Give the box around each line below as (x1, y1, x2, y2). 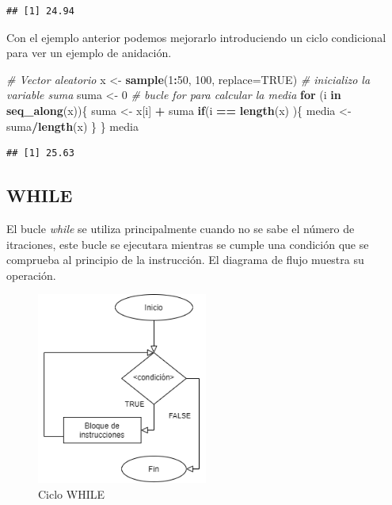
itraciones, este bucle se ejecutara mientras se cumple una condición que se (6, 235, 369, 252)
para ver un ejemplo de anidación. (6, 44, 172, 61)
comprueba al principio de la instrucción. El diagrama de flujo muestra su (6, 251, 364, 268)
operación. (6, 266, 56, 283)
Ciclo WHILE (38, 486, 105, 502)
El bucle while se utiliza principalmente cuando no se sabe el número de (6, 220, 355, 236)
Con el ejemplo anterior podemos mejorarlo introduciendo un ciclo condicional (6, 29, 386, 45)
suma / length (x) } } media (6, 117, 139, 134)
